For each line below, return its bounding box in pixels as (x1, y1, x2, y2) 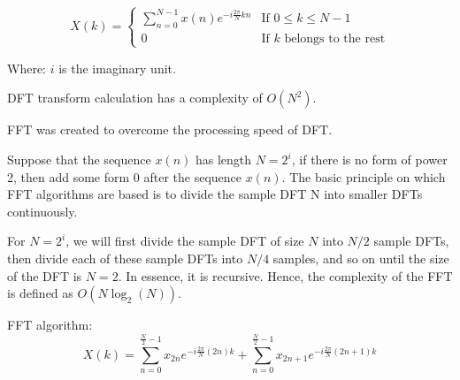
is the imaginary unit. (58, 58, 176, 77)
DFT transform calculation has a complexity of (7, 88, 263, 107)
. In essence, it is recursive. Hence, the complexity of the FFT (118, 266, 453, 285)
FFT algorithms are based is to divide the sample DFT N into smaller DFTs (7, 185, 423, 203)
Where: (7, 58, 46, 77)
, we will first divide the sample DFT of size (65, 232, 304, 250)
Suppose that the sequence (7, 150, 151, 169)
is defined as (7, 284, 73, 302)
